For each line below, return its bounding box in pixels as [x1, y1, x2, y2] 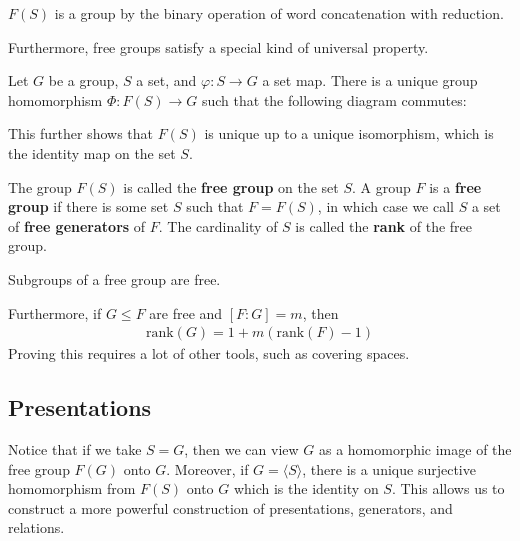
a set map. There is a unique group [262, 70, 478, 91]
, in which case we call [317, 196, 454, 217]
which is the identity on [233, 478, 379, 499]
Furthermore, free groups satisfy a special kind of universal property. [8, 36, 429, 57]
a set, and [136, 70, 197, 91]
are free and [149, 302, 223, 323]
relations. [8, 517, 65, 538]
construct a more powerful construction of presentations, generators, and [8, 497, 453, 518]
